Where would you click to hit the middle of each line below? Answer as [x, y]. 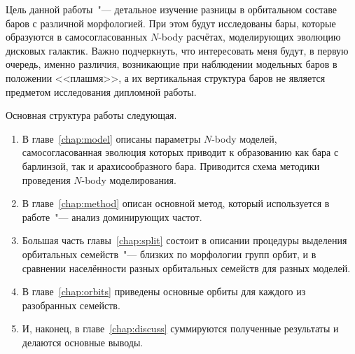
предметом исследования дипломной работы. [101, 91]
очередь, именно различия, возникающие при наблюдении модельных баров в [172, 64]
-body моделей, [244, 138]
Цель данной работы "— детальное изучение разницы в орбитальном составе [172, 9]
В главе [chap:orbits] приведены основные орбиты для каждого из [164, 291]
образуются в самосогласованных [77, 37]
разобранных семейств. [71, 305]
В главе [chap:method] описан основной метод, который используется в [176, 203]
